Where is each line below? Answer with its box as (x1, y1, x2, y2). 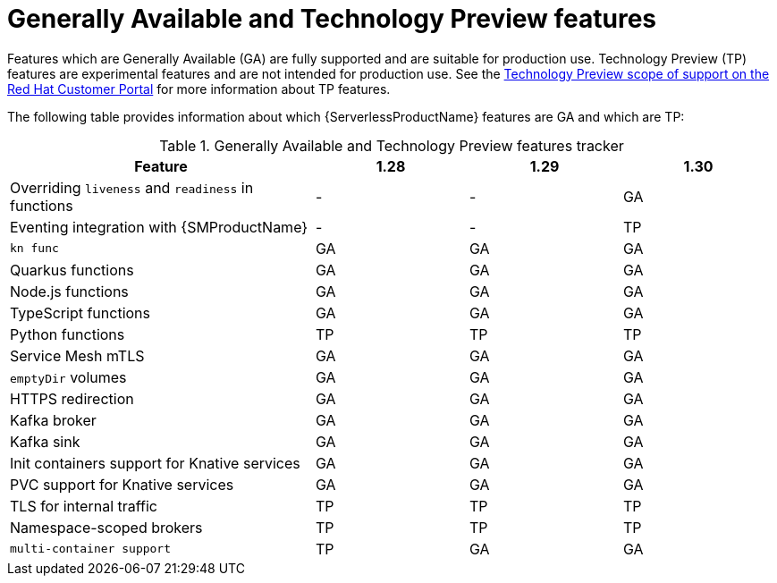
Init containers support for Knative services (10, 453, 300, 472)
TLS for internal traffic (10, 496, 158, 515)
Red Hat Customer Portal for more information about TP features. (7, 80, 391, 97)
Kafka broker (10, 410, 97, 429)
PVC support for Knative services (10, 475, 234, 494)
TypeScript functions (10, 303, 151, 322)
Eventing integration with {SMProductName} (10, 217, 308, 236)
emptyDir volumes (10, 368, 127, 386)
